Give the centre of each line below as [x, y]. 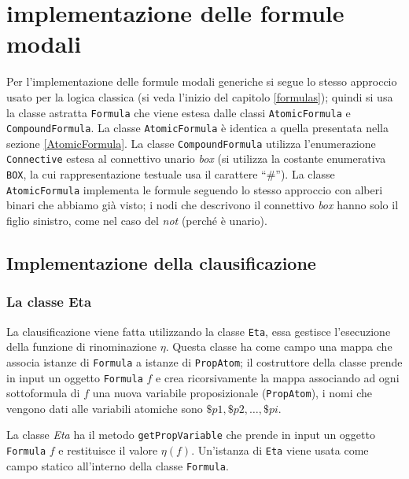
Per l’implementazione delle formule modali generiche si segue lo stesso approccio [202, 81]
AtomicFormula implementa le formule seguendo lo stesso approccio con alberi [195, 189]
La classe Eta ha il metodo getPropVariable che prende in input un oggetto [191, 435]
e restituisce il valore [108, 450]
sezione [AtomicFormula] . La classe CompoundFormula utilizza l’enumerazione [191, 143]
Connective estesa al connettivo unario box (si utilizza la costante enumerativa [196, 158]
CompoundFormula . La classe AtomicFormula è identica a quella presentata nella [197, 128]
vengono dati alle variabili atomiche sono [105, 408]
